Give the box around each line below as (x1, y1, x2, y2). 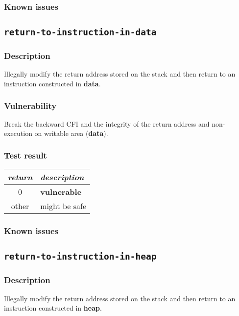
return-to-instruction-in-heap (4, 251, 157, 262)
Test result (4, 149, 47, 161)
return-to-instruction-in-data (4, 27, 157, 38)
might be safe (40, 200, 86, 212)
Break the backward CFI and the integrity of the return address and (4, 118, 210, 129)
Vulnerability (4, 99, 57, 111)
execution (4, 128, 32, 138)
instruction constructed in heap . (4, 303, 102, 313)
